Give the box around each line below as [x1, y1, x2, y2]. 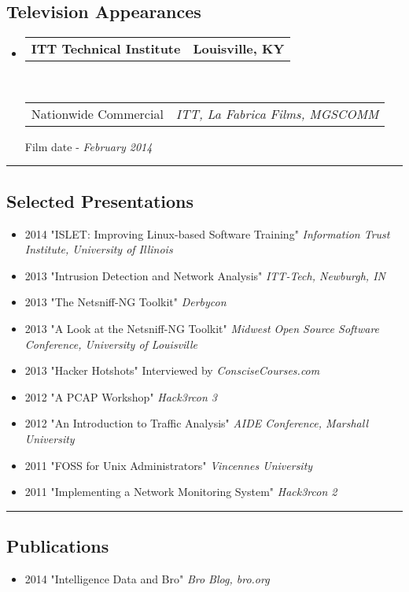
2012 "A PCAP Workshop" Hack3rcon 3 [24, 388, 217, 405]
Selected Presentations [6, 188, 194, 213]
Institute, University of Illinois [24, 241, 173, 257]
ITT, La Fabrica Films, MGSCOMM [175, 104, 379, 123]
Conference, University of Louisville [24, 335, 198, 352]
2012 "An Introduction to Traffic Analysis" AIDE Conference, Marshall [24, 415, 368, 431]
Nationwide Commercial [31, 104, 164, 123]
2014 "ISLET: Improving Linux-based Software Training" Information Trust [24, 225, 390, 242]
